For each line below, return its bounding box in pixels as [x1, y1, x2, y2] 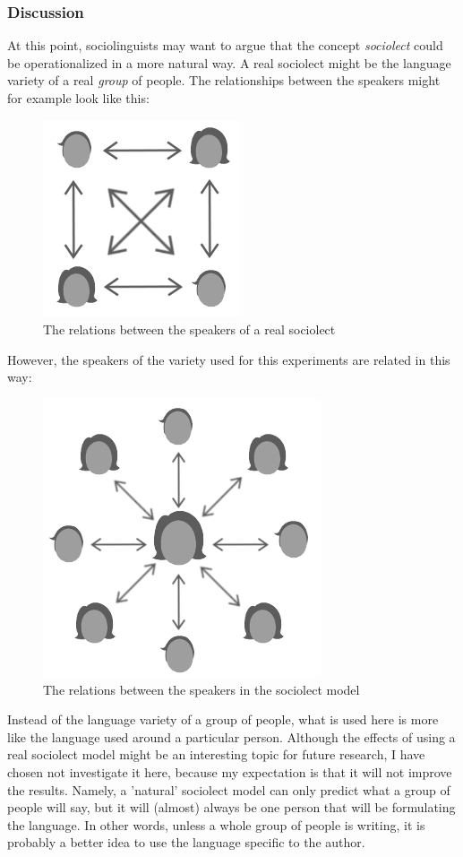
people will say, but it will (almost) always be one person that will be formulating [7, 798, 456, 817]
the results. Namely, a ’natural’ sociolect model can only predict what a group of [7, 780, 450, 799]
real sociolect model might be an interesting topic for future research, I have [7, 745, 425, 764]
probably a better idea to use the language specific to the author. [7, 833, 365, 852]
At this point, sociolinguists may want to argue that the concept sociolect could [7, 36, 443, 55]
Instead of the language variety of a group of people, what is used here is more [7, 710, 439, 729]
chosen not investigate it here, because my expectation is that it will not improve [7, 762, 452, 781]
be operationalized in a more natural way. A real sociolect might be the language [7, 53, 451, 72]
